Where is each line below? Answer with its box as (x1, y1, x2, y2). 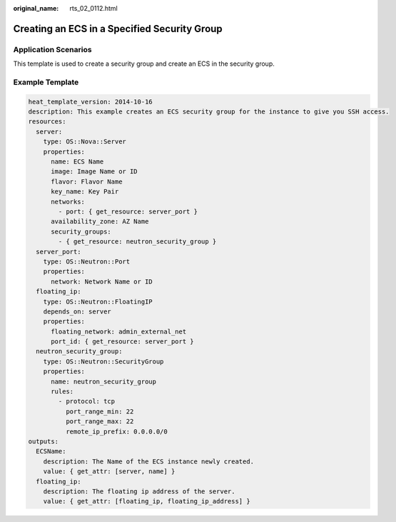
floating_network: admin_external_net (51, 327, 187, 336)
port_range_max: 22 (65, 418, 134, 426)
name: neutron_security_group (51, 377, 157, 386)
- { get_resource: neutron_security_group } (58, 238, 217, 246)
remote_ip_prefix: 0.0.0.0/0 (65, 427, 168, 436)
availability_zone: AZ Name (51, 218, 149, 226)
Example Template (13, 77, 79, 87)
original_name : (13, 4, 59, 12)
